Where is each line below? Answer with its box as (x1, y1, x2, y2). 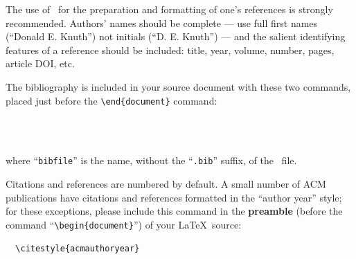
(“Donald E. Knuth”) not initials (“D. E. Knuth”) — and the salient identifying (6, 29, 346, 44)
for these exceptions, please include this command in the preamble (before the (6, 204, 343, 218)
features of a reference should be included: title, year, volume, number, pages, (6, 42, 335, 57)
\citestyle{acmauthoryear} (15, 243, 140, 253)
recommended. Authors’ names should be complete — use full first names (6, 15, 318, 30)
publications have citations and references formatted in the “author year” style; (6, 190, 342, 204)
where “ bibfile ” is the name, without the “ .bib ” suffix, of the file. (6, 153, 297, 168)
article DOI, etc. (6, 56, 75, 71)
